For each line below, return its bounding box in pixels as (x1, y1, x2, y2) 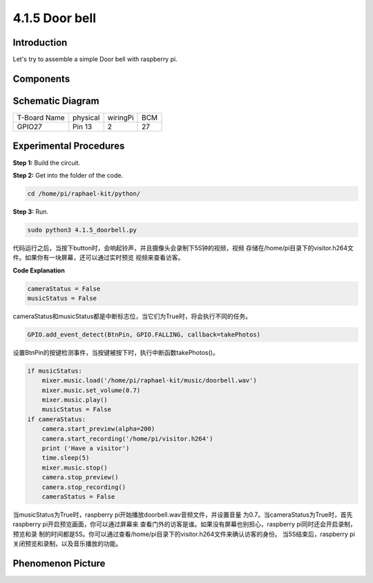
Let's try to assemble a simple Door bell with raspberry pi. (12, 55, 178, 64)
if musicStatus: (27, 367, 83, 375)
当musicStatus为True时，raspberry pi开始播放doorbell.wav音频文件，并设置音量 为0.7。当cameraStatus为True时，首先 (12, 510, 353, 519)
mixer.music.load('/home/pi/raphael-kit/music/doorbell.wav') (41, 377, 257, 385)
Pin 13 (73, 122, 93, 131)
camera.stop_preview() (41, 474, 119, 481)
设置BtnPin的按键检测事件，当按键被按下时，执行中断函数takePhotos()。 (12, 348, 219, 356)
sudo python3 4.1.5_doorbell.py (27, 225, 137, 234)
